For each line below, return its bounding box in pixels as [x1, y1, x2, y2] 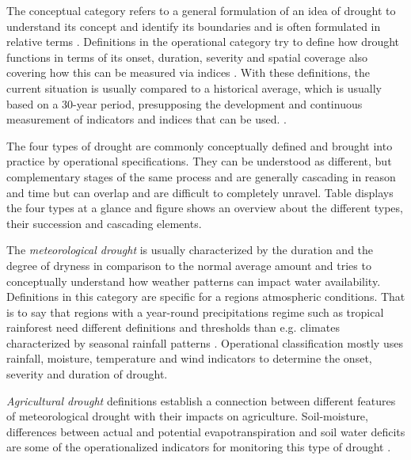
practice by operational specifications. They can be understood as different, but [6, 153, 392, 169]
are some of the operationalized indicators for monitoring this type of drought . [6, 439, 391, 455]
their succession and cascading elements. [6, 215, 202, 231]
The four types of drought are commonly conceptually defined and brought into [6, 137, 393, 154]
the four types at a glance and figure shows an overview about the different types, [6, 200, 403, 216]
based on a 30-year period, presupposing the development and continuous [6, 95, 363, 112]
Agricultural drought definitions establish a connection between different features [6, 392, 396, 409]
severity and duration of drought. [6, 366, 168, 382]
